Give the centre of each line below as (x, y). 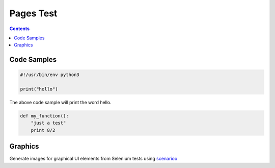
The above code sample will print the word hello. (60, 103)
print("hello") (39, 89)
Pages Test (33, 13)
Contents (20, 29)
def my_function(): (44, 116)
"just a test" (48, 123)
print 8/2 (43, 130)
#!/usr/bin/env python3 (50, 75)
